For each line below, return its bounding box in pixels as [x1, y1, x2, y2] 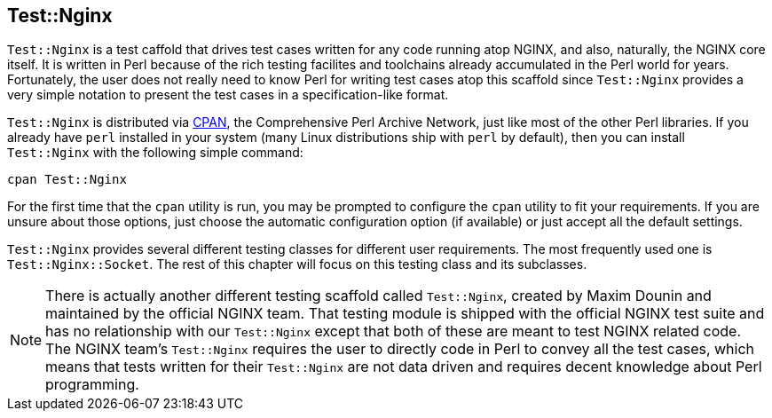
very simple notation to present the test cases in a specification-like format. [7, 87, 449, 103]
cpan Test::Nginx [7, 172, 127, 187]
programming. [45, 375, 139, 394]
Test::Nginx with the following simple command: [7, 145, 303, 161]
